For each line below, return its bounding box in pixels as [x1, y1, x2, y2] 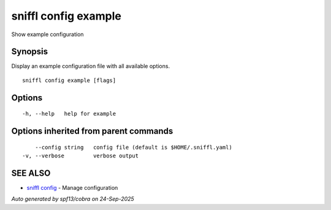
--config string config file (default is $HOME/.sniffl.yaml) [34, 144, 232, 151]
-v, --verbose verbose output [22, 152, 139, 159]
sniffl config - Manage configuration [26, 184, 118, 191]
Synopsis [11, 47, 48, 57]
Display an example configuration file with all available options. [11, 62, 170, 70]
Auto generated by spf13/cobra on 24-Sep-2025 [11, 195, 134, 203]
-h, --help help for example [22, 110, 116, 118]
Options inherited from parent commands [11, 126, 173, 137]
